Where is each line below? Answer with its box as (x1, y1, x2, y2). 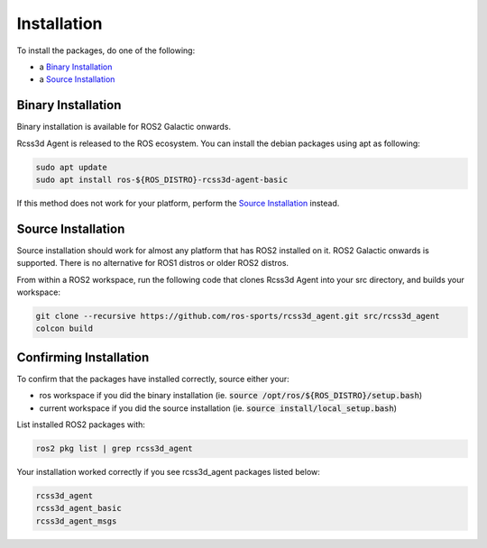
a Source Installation (39, 74, 115, 85)
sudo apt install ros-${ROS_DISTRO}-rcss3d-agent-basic (35, 175, 289, 185)
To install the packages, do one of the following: (16, 45, 196, 56)
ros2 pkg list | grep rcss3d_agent (35, 443, 193, 454)
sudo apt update (35, 162, 108, 172)
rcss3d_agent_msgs (35, 516, 117, 526)
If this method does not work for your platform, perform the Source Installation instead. (16, 197, 340, 208)
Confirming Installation (16, 350, 150, 365)
